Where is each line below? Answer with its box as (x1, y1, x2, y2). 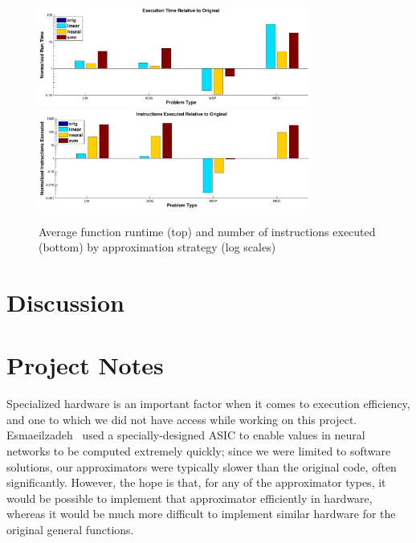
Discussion (6, 285, 124, 318)
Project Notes (6, 349, 164, 382)
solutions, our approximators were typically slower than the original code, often (6, 458, 397, 475)
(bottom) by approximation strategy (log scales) (39, 239, 276, 255)
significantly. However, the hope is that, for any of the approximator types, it (6, 474, 386, 491)
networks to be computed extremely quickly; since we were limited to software (6, 443, 391, 459)
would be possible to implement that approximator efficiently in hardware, (6, 489, 373, 506)
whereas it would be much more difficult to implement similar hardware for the (6, 505, 396, 522)
